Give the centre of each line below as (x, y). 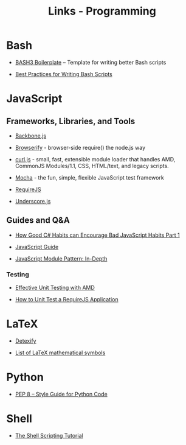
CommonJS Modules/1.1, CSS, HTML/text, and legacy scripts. (92, 166)
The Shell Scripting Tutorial (49, 435)
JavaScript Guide (37, 247)
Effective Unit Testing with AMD (55, 288)
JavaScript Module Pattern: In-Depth (61, 258)
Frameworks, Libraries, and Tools (71, 121)
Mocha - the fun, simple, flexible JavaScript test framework (89, 177)
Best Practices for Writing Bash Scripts (64, 74)
